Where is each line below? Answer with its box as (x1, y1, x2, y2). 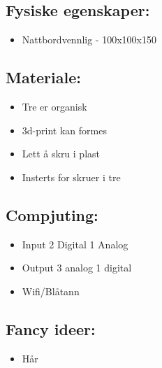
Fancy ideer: (6, 318, 96, 339)
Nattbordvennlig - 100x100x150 (22, 32, 156, 47)
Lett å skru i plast (22, 146, 101, 161)
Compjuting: (6, 204, 98, 225)
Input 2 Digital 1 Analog (22, 236, 128, 251)
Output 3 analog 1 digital (22, 260, 132, 275)
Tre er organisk (22, 99, 87, 113)
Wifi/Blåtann (22, 283, 80, 298)
